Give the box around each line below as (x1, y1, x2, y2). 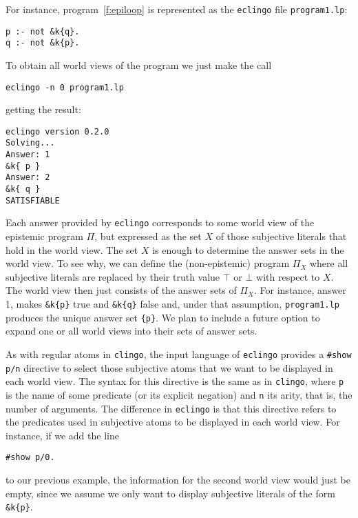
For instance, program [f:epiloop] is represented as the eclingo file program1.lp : (6, 2, 348, 16)
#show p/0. (6, 452, 55, 463)
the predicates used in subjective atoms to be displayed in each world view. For (6, 415, 340, 429)
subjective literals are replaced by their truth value (6, 269, 220, 283)
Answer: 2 (6, 172, 50, 183)
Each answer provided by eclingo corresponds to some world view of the (6, 215, 315, 230)
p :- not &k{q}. (6, 26, 80, 37)
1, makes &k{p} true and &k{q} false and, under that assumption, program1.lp (6, 297, 339, 311)
